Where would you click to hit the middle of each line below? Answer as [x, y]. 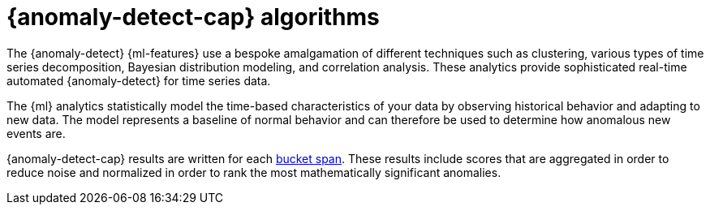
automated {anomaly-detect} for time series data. [139, 80]
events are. [36, 133]
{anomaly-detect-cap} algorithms [193, 17]
